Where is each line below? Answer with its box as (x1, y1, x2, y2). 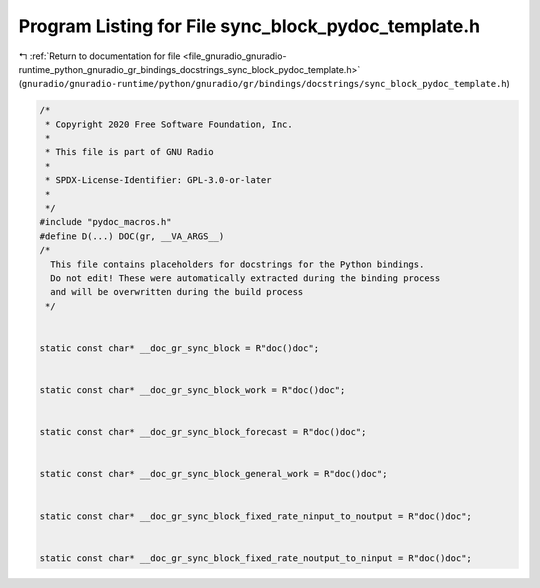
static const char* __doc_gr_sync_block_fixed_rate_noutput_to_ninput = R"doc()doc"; (39, 552, 472, 564)
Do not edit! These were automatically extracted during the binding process (50, 273, 441, 284)
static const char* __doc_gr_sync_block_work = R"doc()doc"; (39, 385, 346, 396)
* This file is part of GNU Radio (45, 146, 214, 158)
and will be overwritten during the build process (50, 286, 304, 298)
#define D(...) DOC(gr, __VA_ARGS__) (39, 230, 225, 242)
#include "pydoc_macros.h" (39, 216, 172, 228)
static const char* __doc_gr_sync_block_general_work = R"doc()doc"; (39, 468, 388, 480)
